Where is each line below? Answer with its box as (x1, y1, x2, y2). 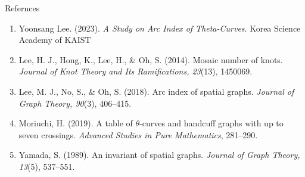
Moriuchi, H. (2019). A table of (18, 117, 133, 129)
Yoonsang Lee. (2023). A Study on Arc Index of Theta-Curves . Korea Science (18, 21, 301, 34)
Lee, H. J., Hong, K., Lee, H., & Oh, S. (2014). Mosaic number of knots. (18, 53, 283, 66)
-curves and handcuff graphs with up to (139, 117, 284, 129)
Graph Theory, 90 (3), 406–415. (18, 97, 132, 109)
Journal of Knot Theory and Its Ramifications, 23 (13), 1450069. (18, 65, 253, 77)
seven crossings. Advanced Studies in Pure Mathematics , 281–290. (18, 128, 258, 141)
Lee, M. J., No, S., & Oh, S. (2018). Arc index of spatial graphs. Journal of (18, 85, 294, 97)
